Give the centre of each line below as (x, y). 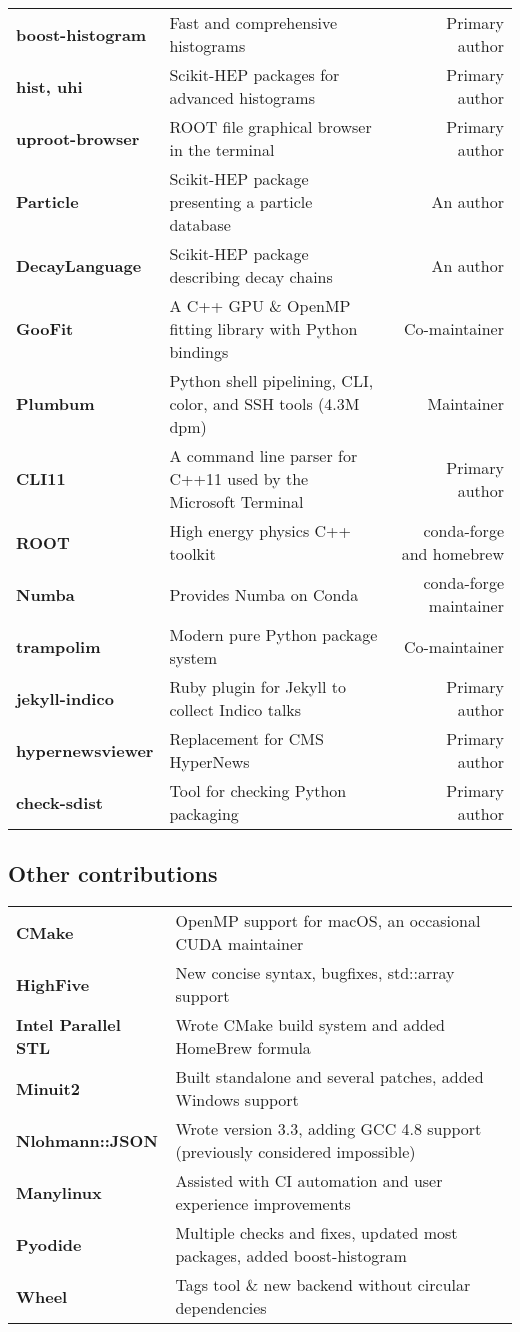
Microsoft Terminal (236, 501)
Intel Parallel (68, 1025)
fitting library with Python (263, 328)
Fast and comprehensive (253, 22)
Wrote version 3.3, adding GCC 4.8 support (328, 1129)
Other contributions (113, 873)
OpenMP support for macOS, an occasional (328, 921)
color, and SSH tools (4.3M (264, 403)
